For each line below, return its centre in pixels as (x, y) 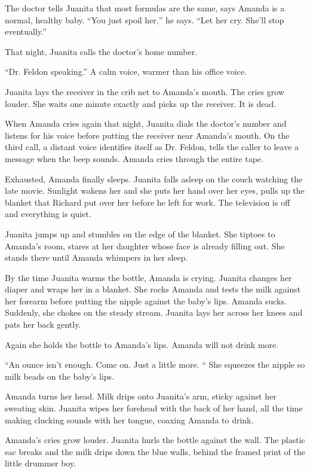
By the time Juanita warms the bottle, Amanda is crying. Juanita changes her (148, 277)
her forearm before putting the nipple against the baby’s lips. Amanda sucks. (146, 300)
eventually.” (26, 31)
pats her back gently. (43, 324)
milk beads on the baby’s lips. (60, 376)
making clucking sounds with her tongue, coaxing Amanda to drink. (129, 419)
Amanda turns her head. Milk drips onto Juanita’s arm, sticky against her (141, 396)
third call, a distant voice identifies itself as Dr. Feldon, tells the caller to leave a (152, 147)
